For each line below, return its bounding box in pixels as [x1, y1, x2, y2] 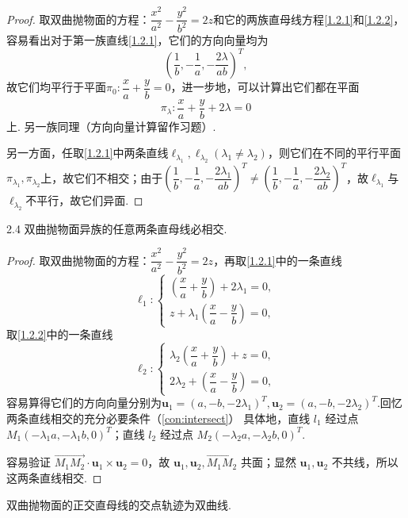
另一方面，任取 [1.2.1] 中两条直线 [6, 144, 169, 161]
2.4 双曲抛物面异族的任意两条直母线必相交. [6, 220, 227, 236]
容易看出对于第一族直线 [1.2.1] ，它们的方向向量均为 [6, 32, 269, 48]
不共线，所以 [331, 454, 398, 470]
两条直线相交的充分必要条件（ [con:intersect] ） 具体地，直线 [6, 410, 311, 426]
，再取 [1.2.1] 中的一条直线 [213, 251, 342, 268]
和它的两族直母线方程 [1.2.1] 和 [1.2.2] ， [213, 10, 405, 27]
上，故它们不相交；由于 [40, 169, 163, 186]
